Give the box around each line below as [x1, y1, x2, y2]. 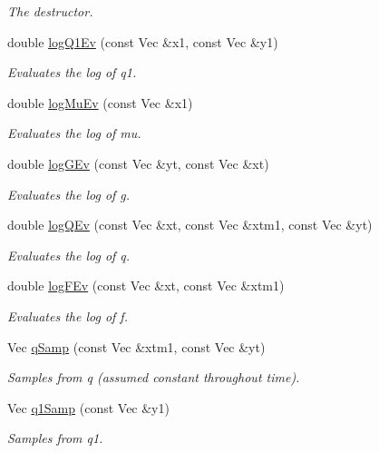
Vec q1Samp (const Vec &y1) [7, 398, 170, 417]
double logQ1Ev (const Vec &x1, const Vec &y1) [7, 32, 278, 51]
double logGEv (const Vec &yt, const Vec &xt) [7, 153, 269, 172]
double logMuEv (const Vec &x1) [7, 93, 193, 112]
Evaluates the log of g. [7, 184, 131, 203]
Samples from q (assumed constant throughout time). [7, 368, 300, 387]
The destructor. [7, 2, 93, 20]
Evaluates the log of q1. [7, 63, 137, 82]
